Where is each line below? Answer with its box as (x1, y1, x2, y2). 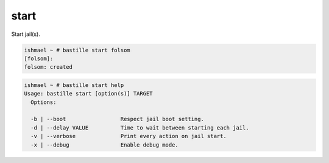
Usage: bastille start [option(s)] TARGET (24, 90, 153, 97)
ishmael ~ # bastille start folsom (24, 46, 130, 54)
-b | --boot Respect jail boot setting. (30, 116, 204, 123)
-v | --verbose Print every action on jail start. (30, 133, 227, 140)
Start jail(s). (11, 30, 41, 38)
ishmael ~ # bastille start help (24, 81, 124, 88)
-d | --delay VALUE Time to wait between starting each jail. (30, 124, 249, 131)
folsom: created (24, 64, 73, 71)
